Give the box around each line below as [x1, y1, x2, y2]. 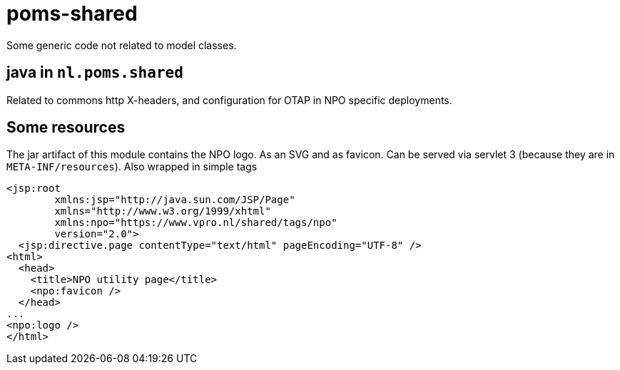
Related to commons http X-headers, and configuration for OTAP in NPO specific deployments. [6, 93, 452, 106]
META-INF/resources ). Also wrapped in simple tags [6, 160, 258, 173]
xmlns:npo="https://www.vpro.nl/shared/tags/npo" [54, 217, 337, 229]
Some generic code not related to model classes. [6, 38, 237, 51]
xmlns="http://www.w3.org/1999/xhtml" [54, 205, 271, 217]
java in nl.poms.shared [6, 63, 183, 82]
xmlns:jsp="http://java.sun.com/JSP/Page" [54, 194, 295, 206]
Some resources [6, 118, 126, 137]
